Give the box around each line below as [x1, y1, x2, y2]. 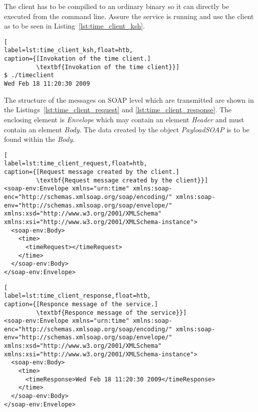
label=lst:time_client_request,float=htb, [4, 160, 147, 167]
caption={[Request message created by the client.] [4, 168, 179, 175]
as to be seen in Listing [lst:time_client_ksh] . [4, 21, 145, 31]
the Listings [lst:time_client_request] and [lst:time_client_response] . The [4, 104, 232, 115]
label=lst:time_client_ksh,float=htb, [4, 47, 133, 54]
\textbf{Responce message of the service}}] [36, 309, 187, 316]
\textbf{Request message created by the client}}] [36, 176, 208, 184]
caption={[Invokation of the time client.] [4, 55, 151, 63]
